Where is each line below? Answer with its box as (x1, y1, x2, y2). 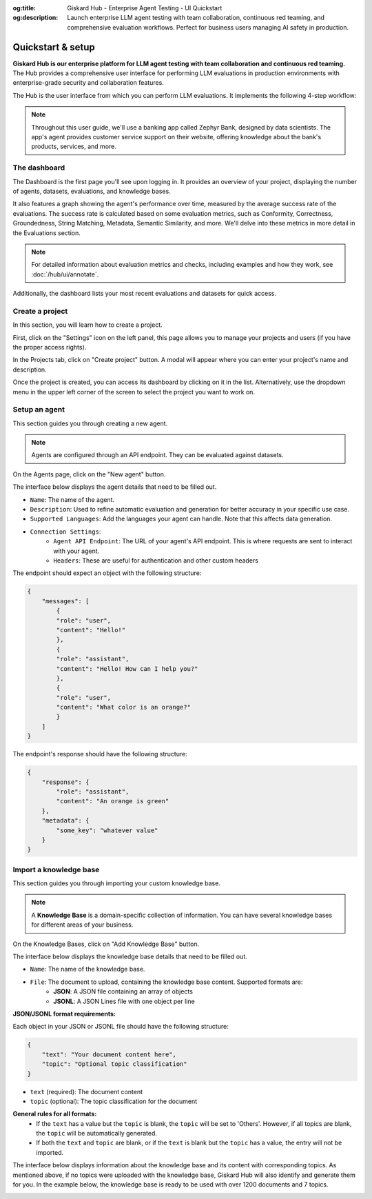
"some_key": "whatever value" (56, 826, 158, 834)
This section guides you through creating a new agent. (12, 419, 168, 427)
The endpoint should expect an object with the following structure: (12, 569, 202, 577)
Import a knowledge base (12, 865, 100, 874)
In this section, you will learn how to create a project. (12, 321, 163, 329)
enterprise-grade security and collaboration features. (12, 79, 165, 87)
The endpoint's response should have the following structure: (12, 750, 187, 758)
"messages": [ (41, 597, 90, 605)
